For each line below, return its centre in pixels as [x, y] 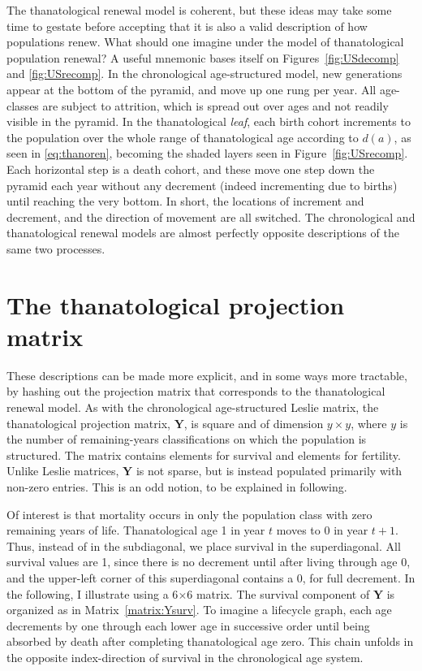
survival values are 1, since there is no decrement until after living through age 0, [209, 562]
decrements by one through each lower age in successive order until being [188, 625]
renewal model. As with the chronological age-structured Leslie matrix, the [193, 407]
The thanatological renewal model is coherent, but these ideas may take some [199, 10]
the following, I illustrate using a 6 [93, 593]
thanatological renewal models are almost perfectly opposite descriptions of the [203, 233]
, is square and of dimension [254, 423]
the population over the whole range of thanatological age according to [183, 137]
